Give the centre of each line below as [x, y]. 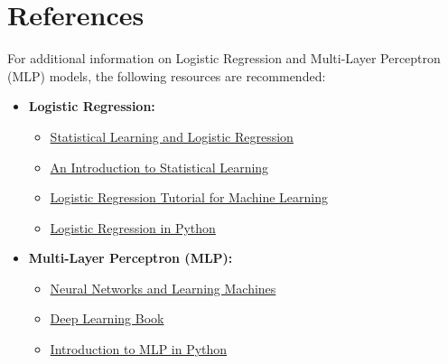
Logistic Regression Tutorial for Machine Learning [189, 197]
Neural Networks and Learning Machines [163, 288]
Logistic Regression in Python [133, 227]
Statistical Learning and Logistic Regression [172, 136]
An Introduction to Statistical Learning [159, 167]
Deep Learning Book [107, 318]
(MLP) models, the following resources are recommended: [167, 75]
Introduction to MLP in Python [139, 349]
